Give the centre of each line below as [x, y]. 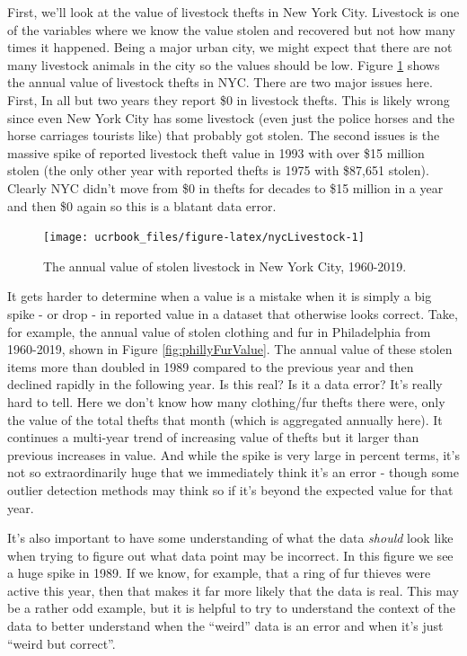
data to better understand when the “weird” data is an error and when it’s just [225, 626]
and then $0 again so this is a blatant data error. [142, 205]
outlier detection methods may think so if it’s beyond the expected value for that [230, 489]
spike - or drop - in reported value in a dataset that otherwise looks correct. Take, [233, 313]
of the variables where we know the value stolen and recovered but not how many [231, 29]
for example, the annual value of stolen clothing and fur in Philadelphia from [219, 331]
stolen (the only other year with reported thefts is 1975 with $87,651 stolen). [218, 170]
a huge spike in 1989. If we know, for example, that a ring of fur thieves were [219, 573]
